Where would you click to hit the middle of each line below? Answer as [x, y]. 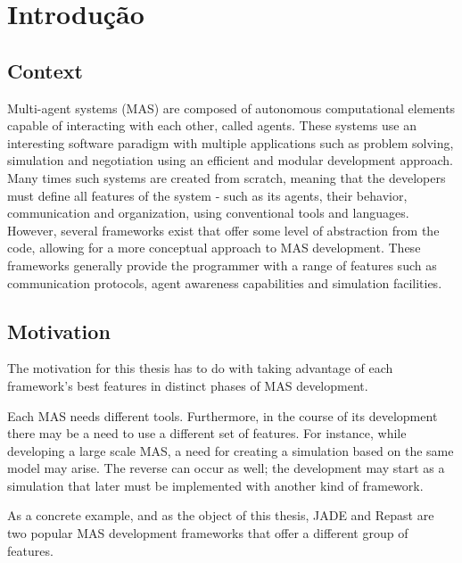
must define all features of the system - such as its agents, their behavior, [207, 195]
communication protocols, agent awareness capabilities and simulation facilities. [225, 282]
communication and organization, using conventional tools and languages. [208, 213]
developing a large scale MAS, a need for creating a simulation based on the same [231, 450]
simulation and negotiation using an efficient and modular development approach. [230, 160]
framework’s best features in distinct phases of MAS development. [188, 385]
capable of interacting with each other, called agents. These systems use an [212, 125]
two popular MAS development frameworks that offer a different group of [208, 533]
